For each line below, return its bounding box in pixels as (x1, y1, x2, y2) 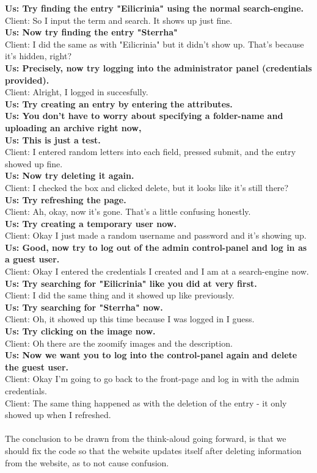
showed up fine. (5, 157, 63, 170)
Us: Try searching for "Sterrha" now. (5, 300, 163, 313)
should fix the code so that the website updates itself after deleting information (5, 444, 302, 457)
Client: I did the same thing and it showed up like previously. (5, 289, 235, 301)
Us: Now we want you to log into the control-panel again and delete (5, 348, 297, 361)
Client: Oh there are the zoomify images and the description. (5, 336, 233, 349)
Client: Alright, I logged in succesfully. (5, 85, 148, 98)
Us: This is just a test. (5, 133, 101, 146)
